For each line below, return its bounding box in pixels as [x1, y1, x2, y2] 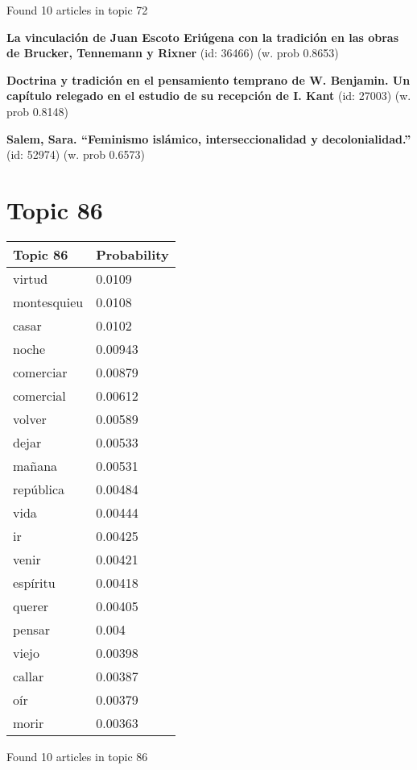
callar [13, 666, 44, 685]
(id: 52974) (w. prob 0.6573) [6, 146, 145, 163]
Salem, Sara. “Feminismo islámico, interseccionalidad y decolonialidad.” [6, 130, 411, 147]
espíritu [13, 572, 56, 592]
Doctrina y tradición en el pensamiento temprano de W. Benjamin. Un [6, 71, 411, 88]
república [13, 479, 65, 498]
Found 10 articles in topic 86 [6, 747, 148, 764]
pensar [13, 619, 50, 639]
